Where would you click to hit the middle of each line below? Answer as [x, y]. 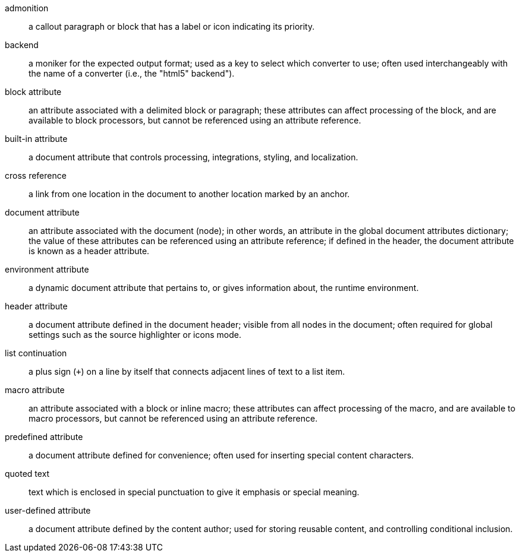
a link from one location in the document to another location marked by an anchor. [189, 194]
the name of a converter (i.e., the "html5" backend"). [132, 73]
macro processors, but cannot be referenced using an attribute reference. [173, 418]
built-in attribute [36, 139]
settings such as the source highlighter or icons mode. [135, 335]
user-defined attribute [48, 510]
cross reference [36, 175]
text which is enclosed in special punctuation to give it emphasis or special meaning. [194, 492]
